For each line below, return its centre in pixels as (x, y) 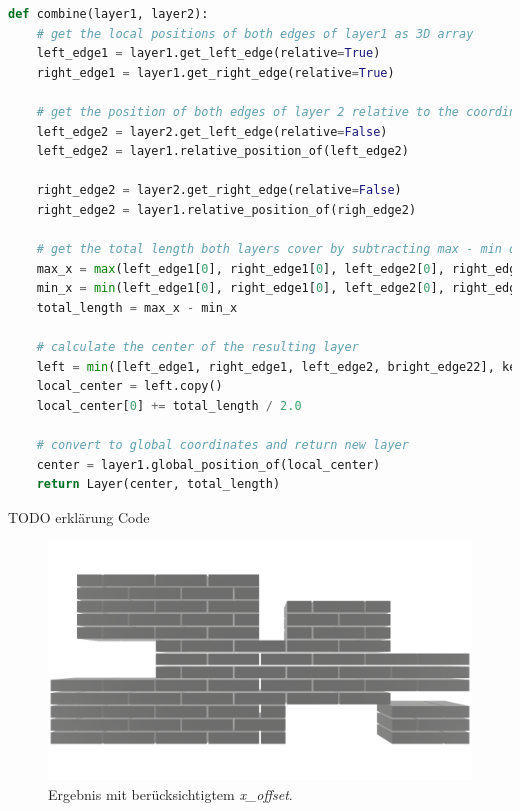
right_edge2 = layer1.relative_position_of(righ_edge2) (226, 209)
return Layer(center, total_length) (158, 484)
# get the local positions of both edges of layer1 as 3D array (255, 33)
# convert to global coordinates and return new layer (222, 445)
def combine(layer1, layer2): (108, 14)
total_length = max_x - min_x (137, 307)
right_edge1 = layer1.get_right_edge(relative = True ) (215, 72)
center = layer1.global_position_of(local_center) (208, 464)
